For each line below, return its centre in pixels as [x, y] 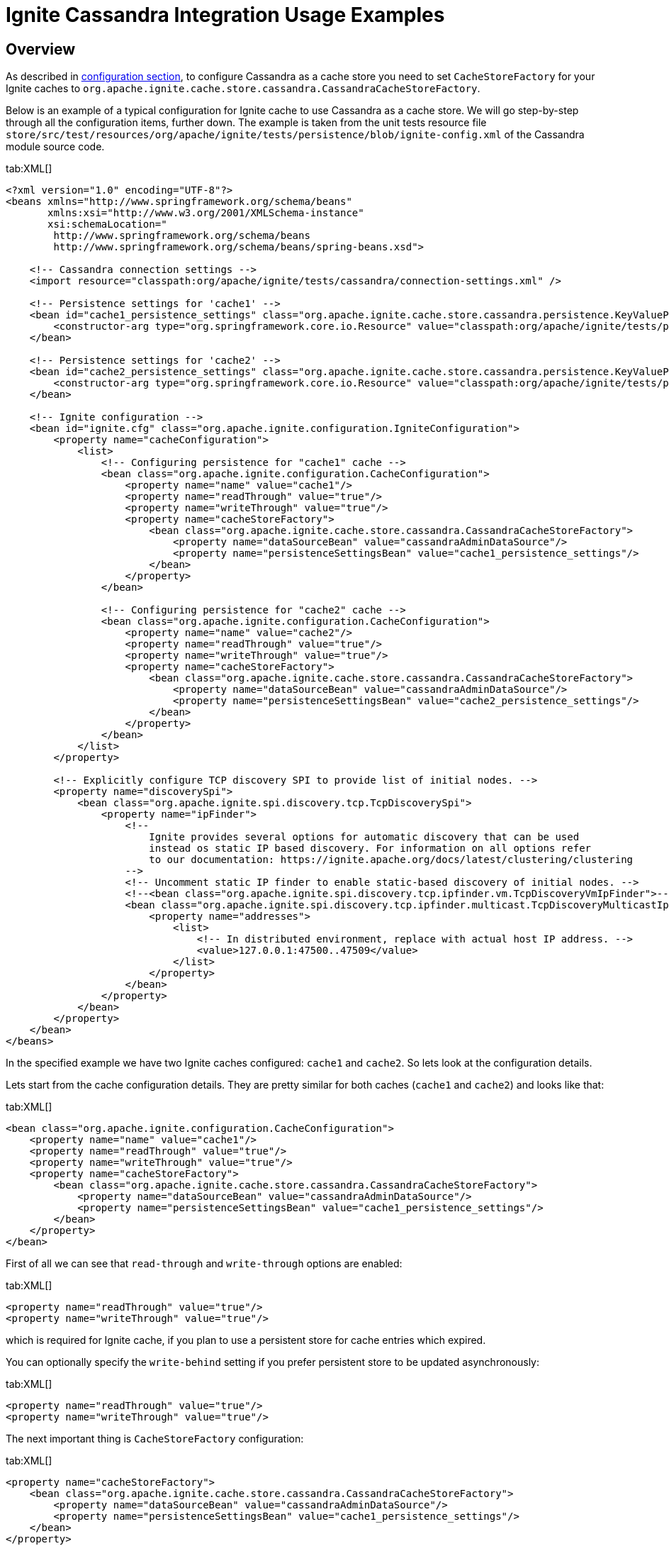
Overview [41, 49]
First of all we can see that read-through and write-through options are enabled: [204, 1264]
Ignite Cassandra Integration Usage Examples [225, 15]
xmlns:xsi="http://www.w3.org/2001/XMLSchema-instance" [206, 213]
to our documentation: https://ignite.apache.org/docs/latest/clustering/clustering [391, 860]
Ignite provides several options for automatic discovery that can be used [364, 837]
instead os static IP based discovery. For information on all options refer [370, 849]
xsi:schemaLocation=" [107, 224]
